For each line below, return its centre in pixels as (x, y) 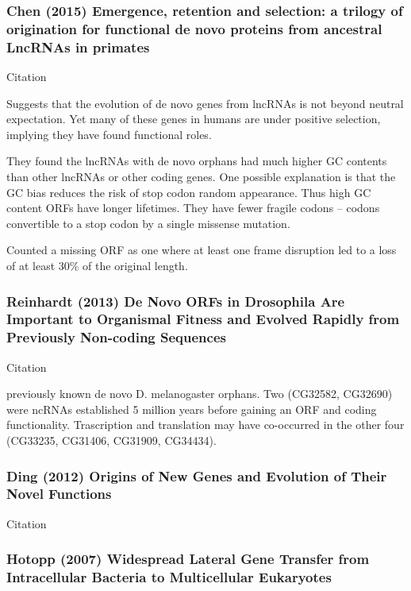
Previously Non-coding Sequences (116, 337)
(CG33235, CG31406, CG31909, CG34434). (111, 440)
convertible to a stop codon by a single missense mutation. (148, 223)
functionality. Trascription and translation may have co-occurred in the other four (205, 425)
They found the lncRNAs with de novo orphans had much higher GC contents (197, 161)
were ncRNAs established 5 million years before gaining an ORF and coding (192, 409)
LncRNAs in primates (78, 46)
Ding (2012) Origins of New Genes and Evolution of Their (197, 475)
